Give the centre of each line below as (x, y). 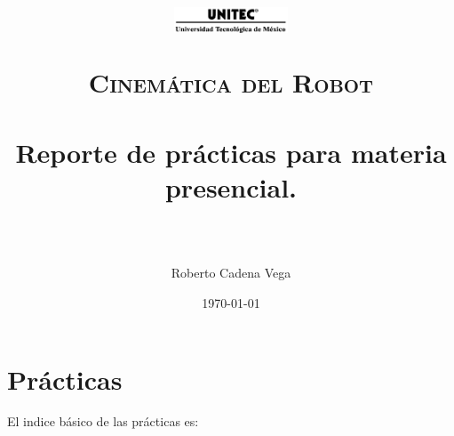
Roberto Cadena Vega (231, 273)
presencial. (231, 186)
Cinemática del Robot (231, 82)
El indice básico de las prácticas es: (103, 421)
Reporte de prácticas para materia (231, 152)
